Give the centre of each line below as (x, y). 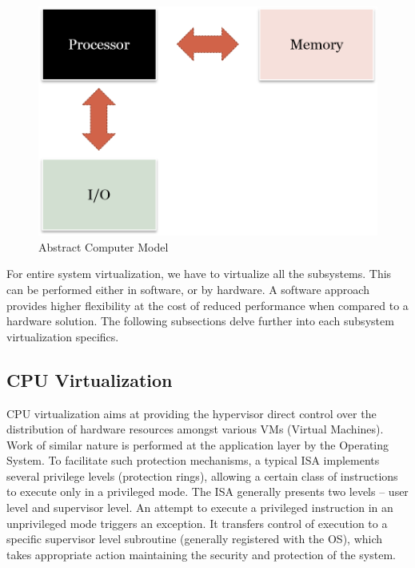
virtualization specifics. (63, 336)
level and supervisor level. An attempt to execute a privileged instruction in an (200, 508)
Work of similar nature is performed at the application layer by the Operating (198, 444)
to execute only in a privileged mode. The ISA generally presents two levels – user (207, 491)
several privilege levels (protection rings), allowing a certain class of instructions (202, 475)
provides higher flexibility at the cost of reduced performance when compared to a (207, 305)
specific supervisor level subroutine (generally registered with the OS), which (195, 539)
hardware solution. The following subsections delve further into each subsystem (200, 321)
